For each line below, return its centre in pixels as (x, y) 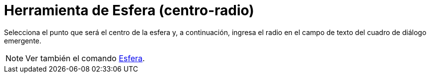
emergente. (23, 40)
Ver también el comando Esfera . (85, 58)
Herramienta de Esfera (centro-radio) (129, 10)
